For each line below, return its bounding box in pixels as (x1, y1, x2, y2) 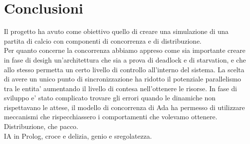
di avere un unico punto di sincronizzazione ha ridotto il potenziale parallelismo (4, 74, 241, 84)
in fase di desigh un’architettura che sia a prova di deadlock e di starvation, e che (4, 54, 246, 64)
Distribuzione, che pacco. (4, 121, 78, 131)
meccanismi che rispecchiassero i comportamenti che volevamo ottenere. (4, 112, 217, 122)
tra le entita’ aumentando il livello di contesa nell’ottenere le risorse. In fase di (4, 83, 237, 93)
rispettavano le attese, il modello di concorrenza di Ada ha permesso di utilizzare (4, 102, 245, 112)
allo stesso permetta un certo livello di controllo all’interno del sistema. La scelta (4, 64, 245, 74)
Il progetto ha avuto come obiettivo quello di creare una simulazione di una (4, 26, 229, 36)
